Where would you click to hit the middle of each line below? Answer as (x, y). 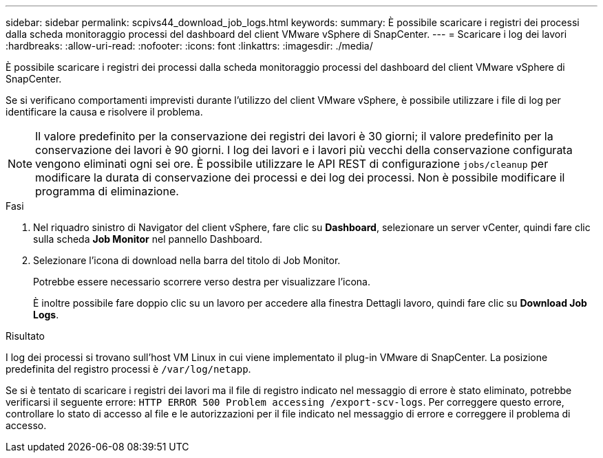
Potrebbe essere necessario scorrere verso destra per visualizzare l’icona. (202, 282)
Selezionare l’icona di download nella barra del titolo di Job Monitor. (187, 260)
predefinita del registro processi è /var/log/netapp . (128, 369)
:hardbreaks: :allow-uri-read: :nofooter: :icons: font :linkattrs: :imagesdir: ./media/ (189, 46)
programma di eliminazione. (107, 191)
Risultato (25, 336)
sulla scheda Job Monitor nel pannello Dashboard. (148, 239)
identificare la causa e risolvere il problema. (104, 112)
